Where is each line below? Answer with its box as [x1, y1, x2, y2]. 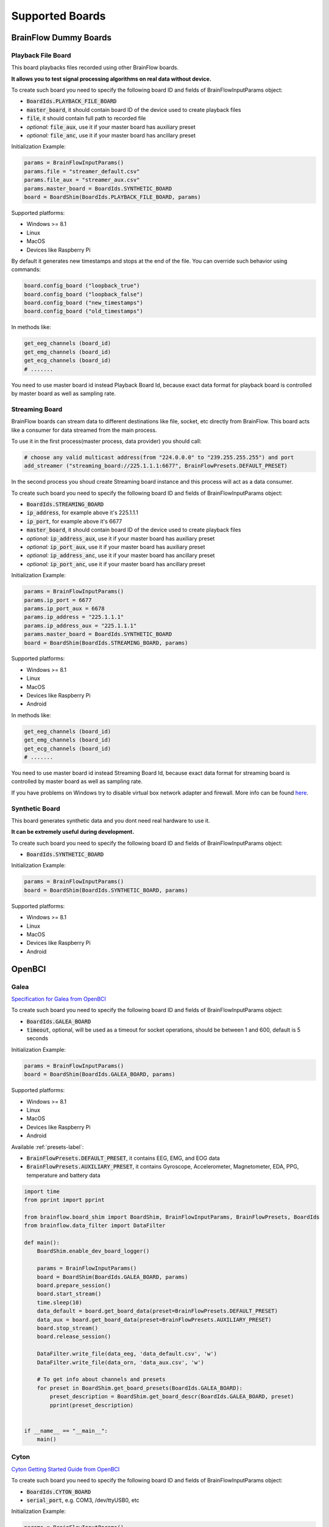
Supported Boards [11, 9, 106, 23]
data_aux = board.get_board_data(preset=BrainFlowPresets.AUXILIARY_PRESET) [37, 1316, 272, 1323]
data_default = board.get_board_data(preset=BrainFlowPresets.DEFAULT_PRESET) [37, 1308, 278, 1314]
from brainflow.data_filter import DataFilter [24, 1222, 166, 1229]
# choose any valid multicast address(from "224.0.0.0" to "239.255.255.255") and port [24, 454, 294, 461]
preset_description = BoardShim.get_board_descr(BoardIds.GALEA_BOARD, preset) [49, 1393, 294, 1400]
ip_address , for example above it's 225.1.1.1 [26, 509, 138, 516]
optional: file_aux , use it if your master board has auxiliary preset [26, 123, 196, 131]
